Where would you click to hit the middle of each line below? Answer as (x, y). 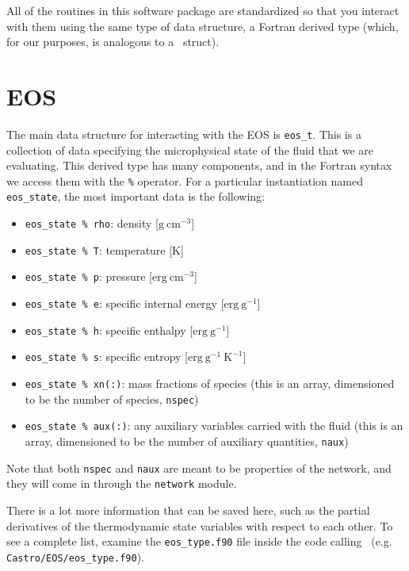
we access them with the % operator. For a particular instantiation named (185, 180)
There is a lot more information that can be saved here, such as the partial (188, 510)
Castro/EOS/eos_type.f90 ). (75, 556)
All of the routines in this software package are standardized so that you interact (203, 10)
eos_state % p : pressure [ (88, 276)
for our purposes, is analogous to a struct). (113, 42)
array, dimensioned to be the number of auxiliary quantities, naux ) (187, 441)
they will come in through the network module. (122, 483)
